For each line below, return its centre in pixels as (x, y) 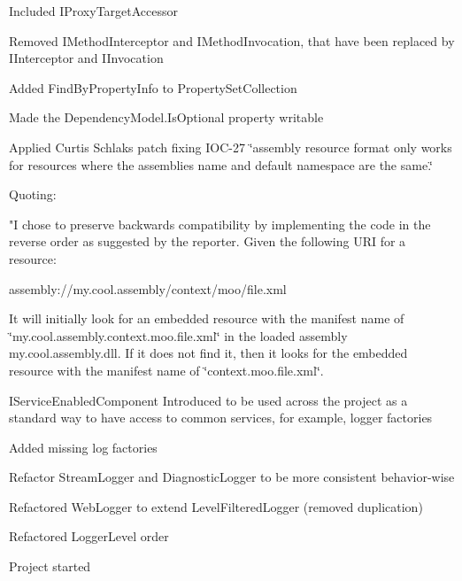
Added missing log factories (83, 447)
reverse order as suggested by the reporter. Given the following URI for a (208, 241)
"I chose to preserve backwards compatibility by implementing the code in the (220, 224)
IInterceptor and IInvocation (86, 58)
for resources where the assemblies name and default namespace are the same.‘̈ (221, 164)
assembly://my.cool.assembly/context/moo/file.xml (148, 288)
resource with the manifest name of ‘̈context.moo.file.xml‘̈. (166, 370)
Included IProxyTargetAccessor (94, 11)
